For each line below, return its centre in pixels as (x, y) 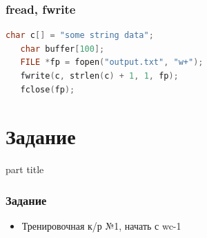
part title (25, 169)
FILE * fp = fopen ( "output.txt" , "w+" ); (112, 62)
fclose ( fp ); (48, 89)
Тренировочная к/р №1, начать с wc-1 (101, 226)
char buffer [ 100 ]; (62, 49)
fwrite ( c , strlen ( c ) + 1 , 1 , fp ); (99, 76)
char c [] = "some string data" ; (80, 36)
